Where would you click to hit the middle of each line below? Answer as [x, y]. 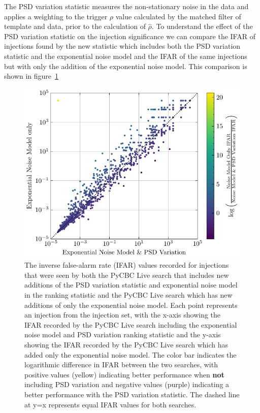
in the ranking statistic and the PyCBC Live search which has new [128, 294]
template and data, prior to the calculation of [75, 26]
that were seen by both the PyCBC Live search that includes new [127, 275]
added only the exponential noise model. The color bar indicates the [131, 354]
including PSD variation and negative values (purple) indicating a [127, 384]
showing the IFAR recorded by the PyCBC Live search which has [126, 344]
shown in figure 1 [31, 76]
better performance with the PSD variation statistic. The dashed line [132, 394]
